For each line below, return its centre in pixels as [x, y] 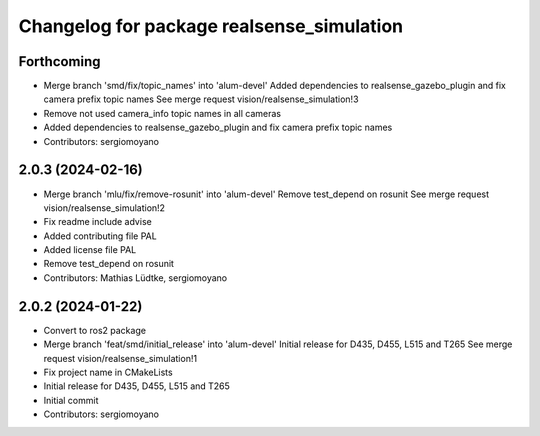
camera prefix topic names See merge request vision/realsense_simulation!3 [201, 99]
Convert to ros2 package [95, 330]
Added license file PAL [90, 250]
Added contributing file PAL [100, 236]
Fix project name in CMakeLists [108, 372]
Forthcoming [59, 61]
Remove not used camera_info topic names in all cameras [162, 113]
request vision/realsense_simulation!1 [120, 358]
